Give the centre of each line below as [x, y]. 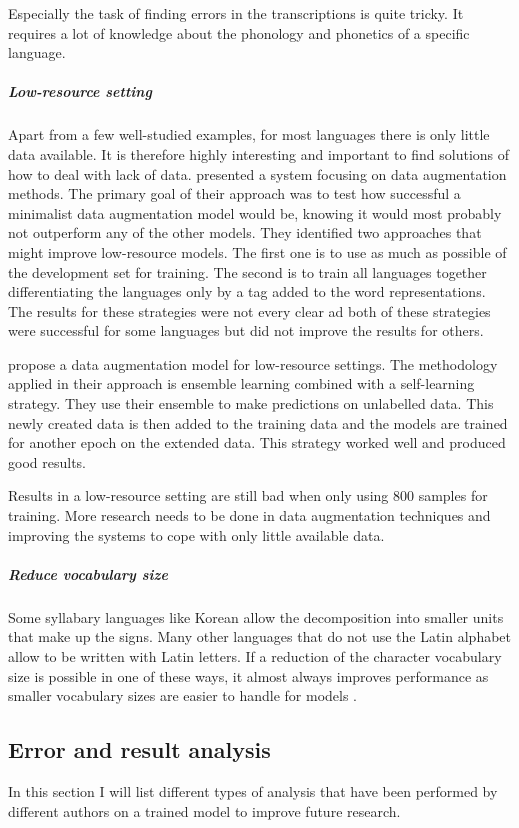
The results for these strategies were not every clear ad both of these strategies [249, 310]
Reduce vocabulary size [88, 573]
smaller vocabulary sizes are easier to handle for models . [183, 695]
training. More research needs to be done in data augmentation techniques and [249, 515]
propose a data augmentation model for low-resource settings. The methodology [253, 363]
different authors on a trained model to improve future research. [204, 810]
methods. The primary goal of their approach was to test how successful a [234, 193]
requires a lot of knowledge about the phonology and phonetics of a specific [239, 32]
